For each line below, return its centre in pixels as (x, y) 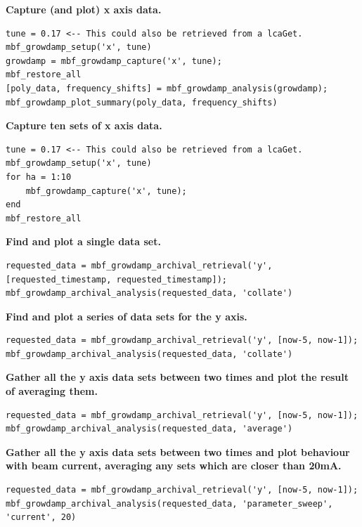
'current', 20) (41, 518)
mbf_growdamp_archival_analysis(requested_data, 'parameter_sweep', (169, 503)
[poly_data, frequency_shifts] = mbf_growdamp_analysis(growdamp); (167, 88)
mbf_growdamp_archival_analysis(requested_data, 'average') (149, 429)
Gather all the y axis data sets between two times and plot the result (177, 377)
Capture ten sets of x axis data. (84, 125)
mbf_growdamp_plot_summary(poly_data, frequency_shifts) (142, 102)
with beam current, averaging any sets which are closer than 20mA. (174, 466)
